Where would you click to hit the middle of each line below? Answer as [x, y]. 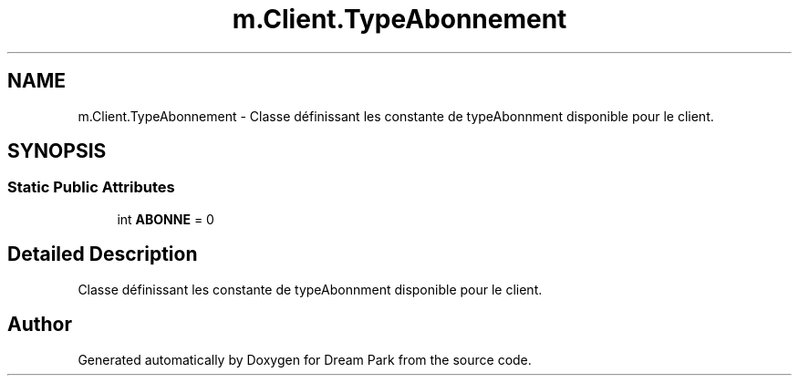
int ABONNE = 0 [166, 219]
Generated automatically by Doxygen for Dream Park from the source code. [305, 359]
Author [40, 325]
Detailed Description [103, 254]
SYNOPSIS [57, 151]
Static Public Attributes [91, 187]
